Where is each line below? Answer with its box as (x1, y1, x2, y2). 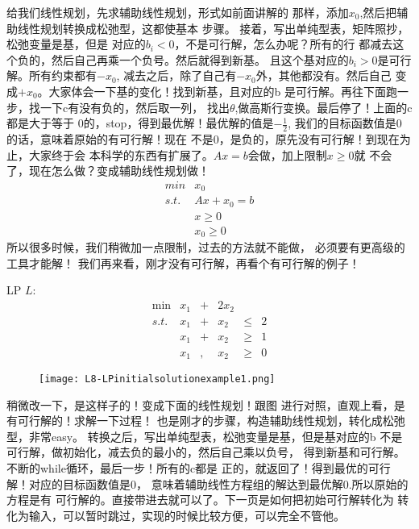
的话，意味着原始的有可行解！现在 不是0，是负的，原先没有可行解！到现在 (6, 130, 400, 147)
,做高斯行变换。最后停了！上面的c (234, 98, 413, 115)
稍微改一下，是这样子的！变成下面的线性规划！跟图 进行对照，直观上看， (6, 396, 394, 413)
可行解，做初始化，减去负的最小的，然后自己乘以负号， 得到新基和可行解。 (6, 444, 405, 460)
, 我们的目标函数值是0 (288, 115, 402, 131)
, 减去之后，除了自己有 (116, 67, 237, 84)
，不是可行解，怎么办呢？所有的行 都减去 (174, 35, 393, 52)
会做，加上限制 (247, 146, 327, 163)
